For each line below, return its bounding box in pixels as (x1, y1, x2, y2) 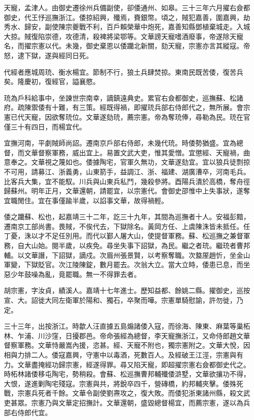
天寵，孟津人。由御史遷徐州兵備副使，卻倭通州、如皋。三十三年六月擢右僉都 (4, 2, 250, 12)
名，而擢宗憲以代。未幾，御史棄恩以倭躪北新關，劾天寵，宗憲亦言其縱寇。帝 (4, 41, 250, 51)
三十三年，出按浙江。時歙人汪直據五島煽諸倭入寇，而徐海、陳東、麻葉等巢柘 (4, 321, 250, 331)
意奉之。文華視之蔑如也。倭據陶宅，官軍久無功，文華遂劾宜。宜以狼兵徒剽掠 (4, 157, 250, 167)
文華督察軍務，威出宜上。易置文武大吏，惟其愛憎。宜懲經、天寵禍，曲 (24, 147, 250, 157)
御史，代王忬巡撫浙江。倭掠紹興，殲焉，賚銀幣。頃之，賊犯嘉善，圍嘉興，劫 (4, 12, 250, 22)
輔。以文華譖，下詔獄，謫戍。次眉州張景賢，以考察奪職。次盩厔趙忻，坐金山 (4, 250, 250, 260)
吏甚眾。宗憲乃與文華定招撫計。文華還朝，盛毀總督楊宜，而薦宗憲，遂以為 (4, 397, 243, 407)
